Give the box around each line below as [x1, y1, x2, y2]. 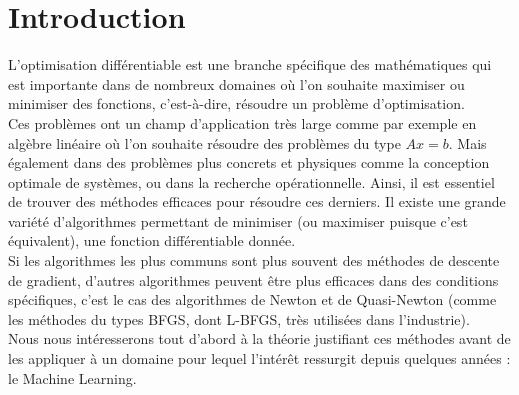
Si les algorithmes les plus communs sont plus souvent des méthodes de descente [8, 250, 500, 271]
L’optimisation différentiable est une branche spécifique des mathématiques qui [8, 54, 492, 75]
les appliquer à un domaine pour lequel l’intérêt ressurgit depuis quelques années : [8, 348, 511, 369]
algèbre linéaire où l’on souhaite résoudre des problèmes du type [8, 132, 401, 153]
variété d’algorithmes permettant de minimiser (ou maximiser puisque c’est [8, 210, 468, 231]
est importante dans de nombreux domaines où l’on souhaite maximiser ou [8, 73, 465, 94]
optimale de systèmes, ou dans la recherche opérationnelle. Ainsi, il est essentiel [8, 171, 495, 192]
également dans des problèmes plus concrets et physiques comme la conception [8, 152, 490, 173]
